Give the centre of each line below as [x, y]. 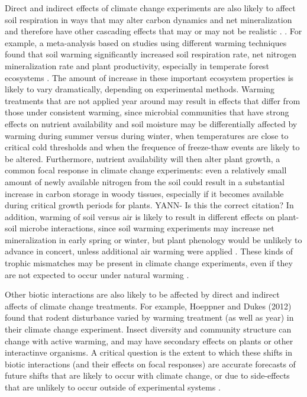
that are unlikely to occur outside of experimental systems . [113, 387]
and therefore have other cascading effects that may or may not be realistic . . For [153, 31]
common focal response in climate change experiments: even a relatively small [146, 170]
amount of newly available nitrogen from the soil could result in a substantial [145, 181]
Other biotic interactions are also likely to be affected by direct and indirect [142, 294]
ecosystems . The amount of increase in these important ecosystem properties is [149, 77]
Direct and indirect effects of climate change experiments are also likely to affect [150, 8]
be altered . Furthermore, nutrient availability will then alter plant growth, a [143, 158]
